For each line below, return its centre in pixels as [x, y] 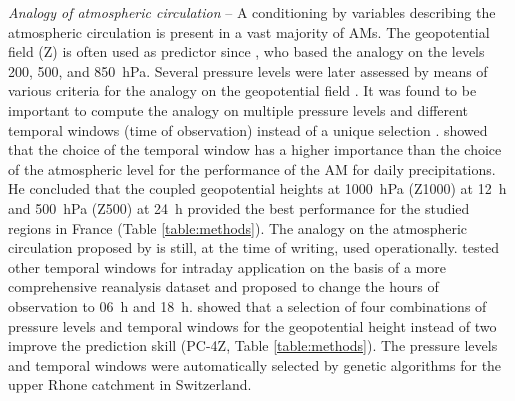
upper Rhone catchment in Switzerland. [130, 384]
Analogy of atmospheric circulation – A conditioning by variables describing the [252, 12]
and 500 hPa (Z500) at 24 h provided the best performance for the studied [239, 207]
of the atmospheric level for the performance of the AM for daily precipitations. [252, 168]
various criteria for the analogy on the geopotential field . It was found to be [242, 90]
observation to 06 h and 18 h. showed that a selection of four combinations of [247, 305]
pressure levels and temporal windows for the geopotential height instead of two [252, 325]
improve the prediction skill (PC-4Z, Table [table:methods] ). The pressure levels [253, 345]
